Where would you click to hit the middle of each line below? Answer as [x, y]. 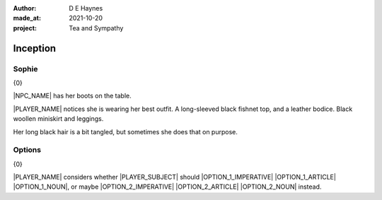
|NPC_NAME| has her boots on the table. [73, 96]
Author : [25, 8]
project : [25, 28]
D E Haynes [86, 8]
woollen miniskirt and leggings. [58, 119]
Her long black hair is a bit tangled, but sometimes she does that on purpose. [126, 131]
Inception [35, 48]
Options [27, 150]
